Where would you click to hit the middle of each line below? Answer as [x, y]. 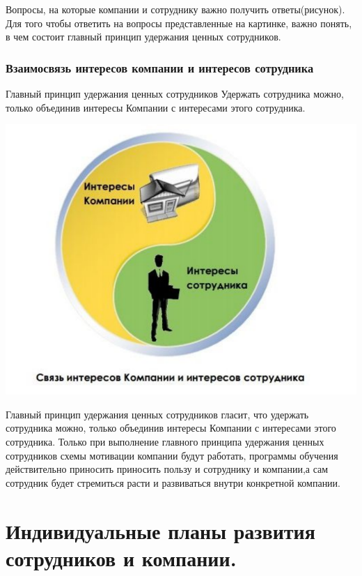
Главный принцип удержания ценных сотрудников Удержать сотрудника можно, [175, 93]
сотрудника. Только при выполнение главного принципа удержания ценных [165, 441]
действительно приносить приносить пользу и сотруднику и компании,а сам [167, 469]
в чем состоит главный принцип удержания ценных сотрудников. [143, 37]
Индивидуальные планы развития [160, 530]
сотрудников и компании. [121, 558]
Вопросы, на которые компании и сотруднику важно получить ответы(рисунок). [175, 9]
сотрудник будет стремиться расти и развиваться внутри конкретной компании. [173, 482]
